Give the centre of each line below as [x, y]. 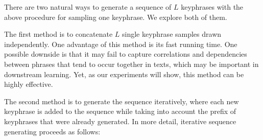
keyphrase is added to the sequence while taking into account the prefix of [120, 111]
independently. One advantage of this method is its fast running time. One [121, 44]
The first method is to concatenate [58, 34]
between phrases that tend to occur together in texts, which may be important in [131, 64]
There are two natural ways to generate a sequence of [88, 7]
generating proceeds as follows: [52, 131]
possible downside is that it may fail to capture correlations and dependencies [126, 54]
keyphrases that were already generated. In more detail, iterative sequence [120, 121]
